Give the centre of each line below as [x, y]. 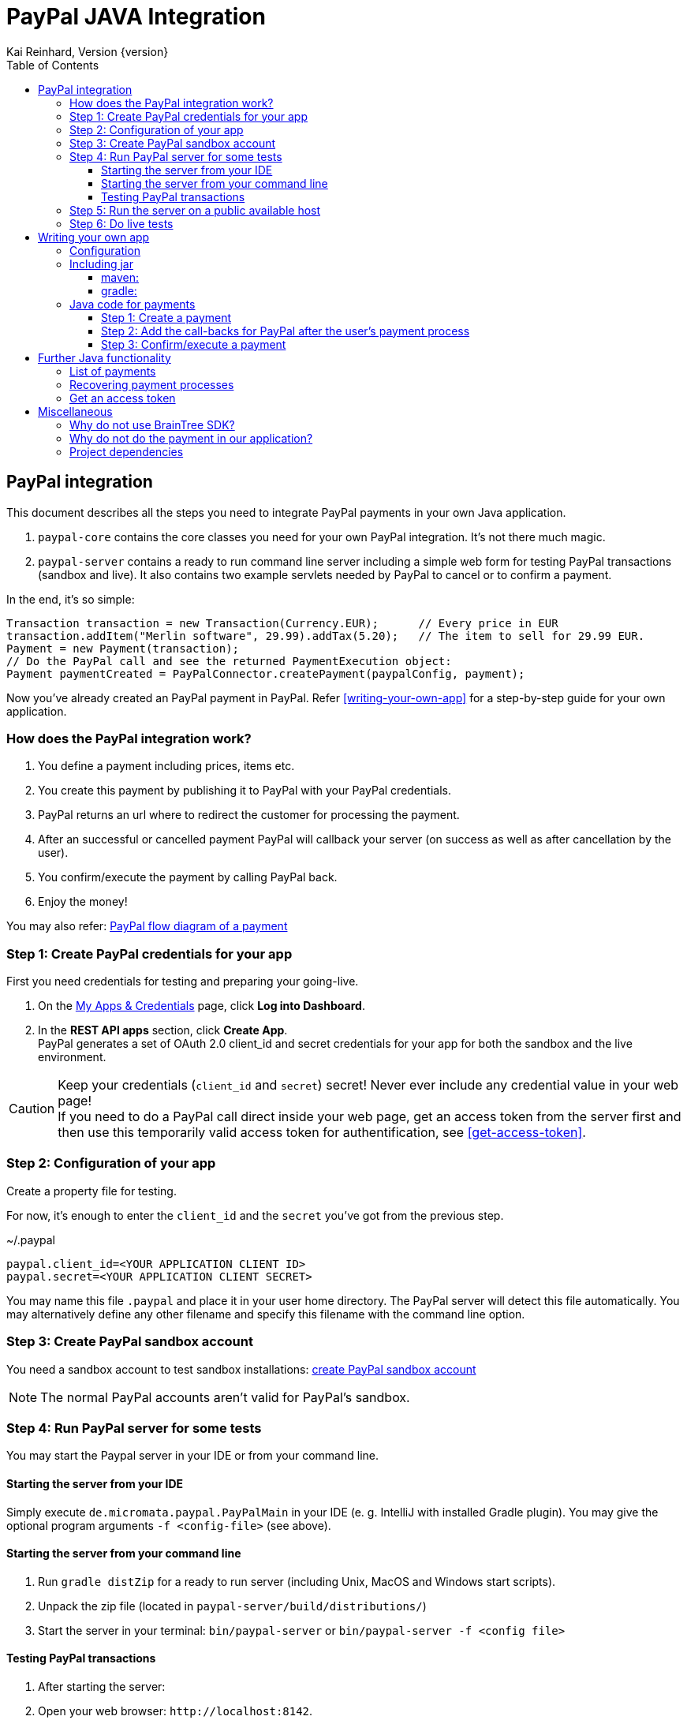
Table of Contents [53, 65]
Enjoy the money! [83, 902]
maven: [120, 277]
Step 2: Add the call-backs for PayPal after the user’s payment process [286, 331]
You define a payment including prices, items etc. [166, 766]
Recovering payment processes [152, 384]
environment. [72, 1057]
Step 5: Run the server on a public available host [195, 210]
